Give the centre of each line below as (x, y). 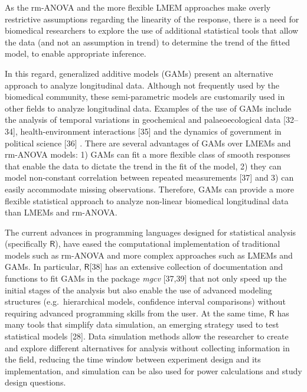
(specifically (26, 244)
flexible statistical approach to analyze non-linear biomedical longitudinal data (147, 200)
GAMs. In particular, (43, 267)
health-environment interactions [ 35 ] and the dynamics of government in (151, 131)
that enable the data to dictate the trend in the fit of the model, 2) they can (143, 166)
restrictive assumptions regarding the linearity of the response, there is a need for (152, 19)
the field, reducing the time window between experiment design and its (133, 359)
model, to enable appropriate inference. (76, 53)
